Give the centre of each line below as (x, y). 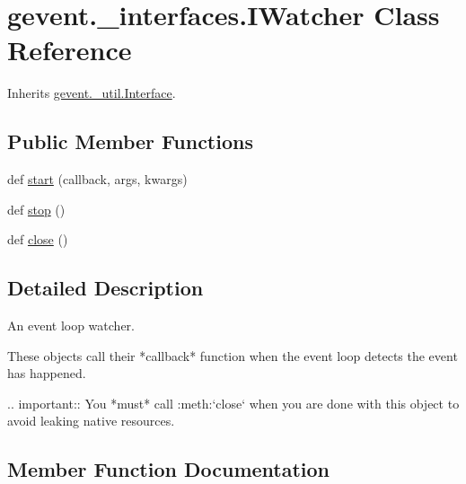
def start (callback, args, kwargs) (97, 179)
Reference (70, 50)
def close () (38, 239)
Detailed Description (106, 288)
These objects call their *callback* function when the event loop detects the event (233, 355)
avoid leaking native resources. (91, 421)
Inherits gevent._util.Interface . (92, 93)
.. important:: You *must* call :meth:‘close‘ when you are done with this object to (233, 403)
